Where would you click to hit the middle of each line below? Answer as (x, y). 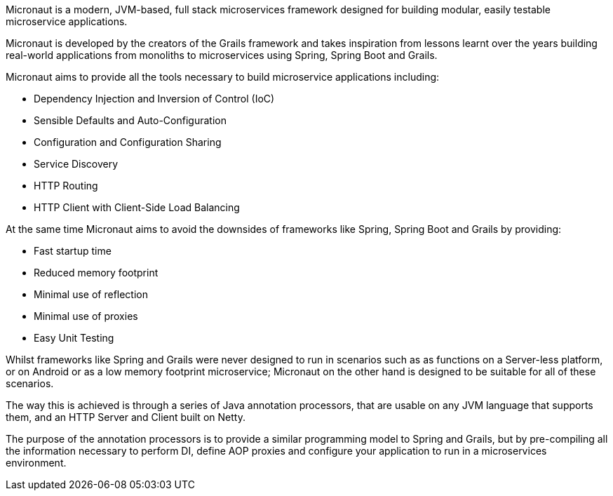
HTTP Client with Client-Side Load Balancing (137, 207)
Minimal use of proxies (86, 316)
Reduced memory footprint (96, 273)
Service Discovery (76, 164)
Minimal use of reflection (91, 294)
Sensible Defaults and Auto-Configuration (130, 120)
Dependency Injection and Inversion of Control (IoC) (154, 99)
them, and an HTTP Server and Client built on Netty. (126, 417)
